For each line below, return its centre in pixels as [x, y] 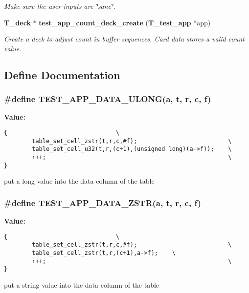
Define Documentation [62, 74]
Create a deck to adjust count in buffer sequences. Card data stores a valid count [124, 39]
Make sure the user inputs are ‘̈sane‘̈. [60, 6]
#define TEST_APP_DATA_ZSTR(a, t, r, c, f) [102, 202]
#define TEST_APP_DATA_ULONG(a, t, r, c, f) [108, 99]
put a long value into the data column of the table [79, 181]
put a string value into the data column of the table [82, 284]
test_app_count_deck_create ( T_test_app [115, 22]
